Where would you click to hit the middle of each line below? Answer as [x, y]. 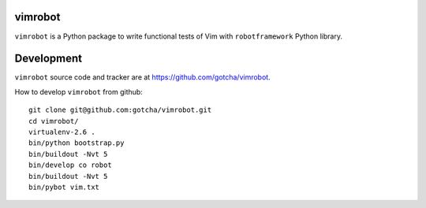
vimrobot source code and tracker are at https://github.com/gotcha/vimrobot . [143, 77]
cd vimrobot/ [54, 121]
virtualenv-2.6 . [62, 132]
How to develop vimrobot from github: [79, 91]
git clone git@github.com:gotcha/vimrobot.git [120, 110]
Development [49, 59]
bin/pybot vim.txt [64, 187]
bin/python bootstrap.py [77, 143]
